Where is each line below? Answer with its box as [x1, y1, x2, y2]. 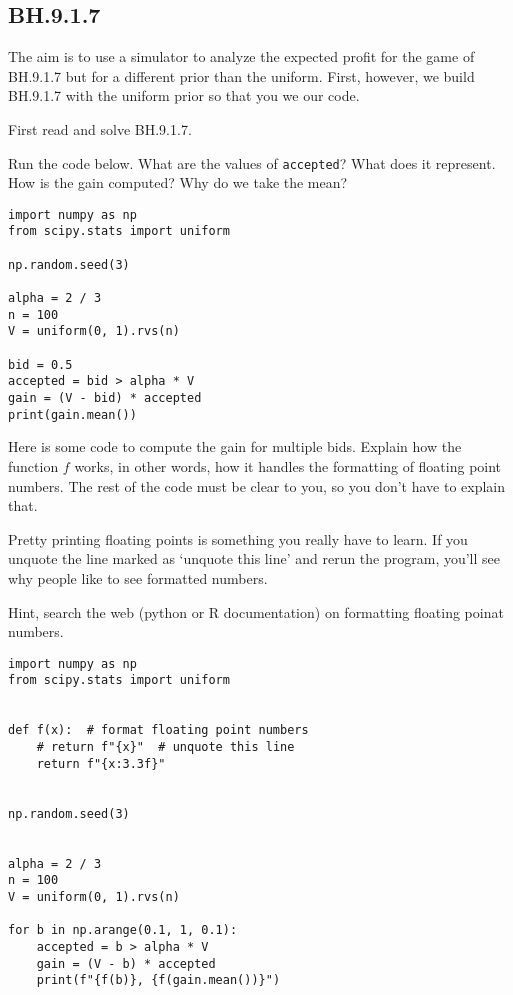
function [8, 455, 59, 476]
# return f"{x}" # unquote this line [36, 739, 295, 754]
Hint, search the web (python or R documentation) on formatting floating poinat [8, 601, 504, 622]
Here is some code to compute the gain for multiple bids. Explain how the [8, 436, 462, 457]
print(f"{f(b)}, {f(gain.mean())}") [36, 973, 281, 988]
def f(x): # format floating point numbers [8, 723, 309, 738]
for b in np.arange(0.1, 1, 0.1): [8, 923, 238, 938]
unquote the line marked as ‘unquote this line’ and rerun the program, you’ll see [8, 548, 501, 569]
